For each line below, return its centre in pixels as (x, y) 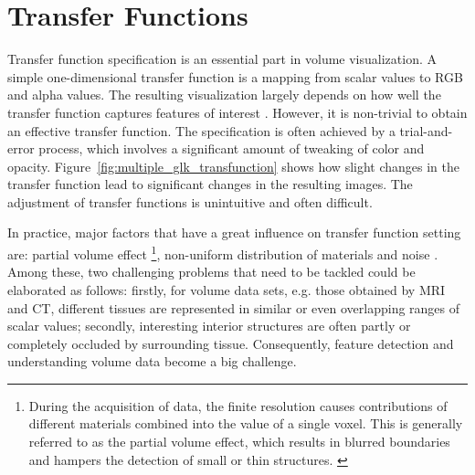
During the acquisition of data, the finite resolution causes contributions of (238, 405)
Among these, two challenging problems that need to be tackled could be (211, 272)
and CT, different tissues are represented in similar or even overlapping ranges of (234, 307)
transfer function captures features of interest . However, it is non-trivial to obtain (237, 112)
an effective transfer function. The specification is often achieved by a (201, 130)
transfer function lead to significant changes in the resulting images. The (210, 184)
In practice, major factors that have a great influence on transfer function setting (234, 232)
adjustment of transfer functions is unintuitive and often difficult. (190, 201)
